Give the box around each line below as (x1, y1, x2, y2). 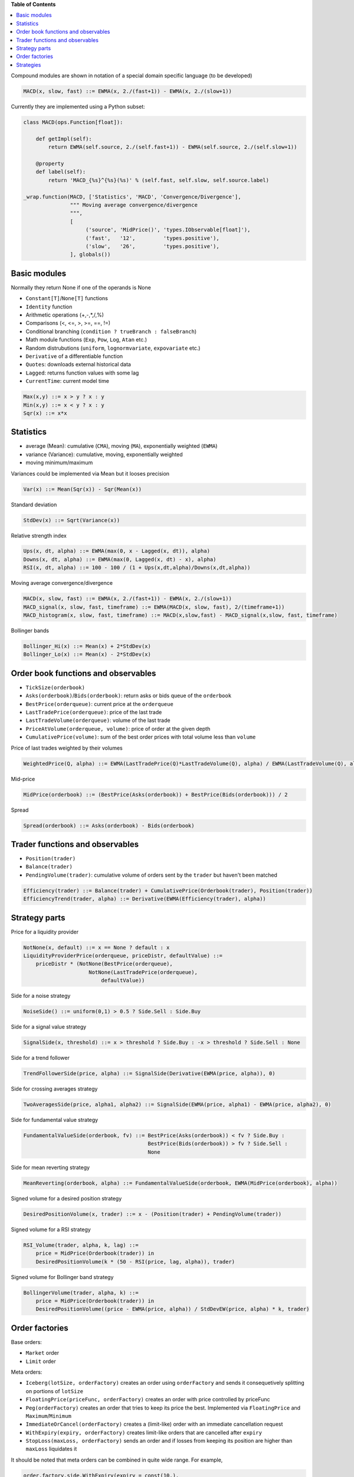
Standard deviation (11, 501, 57, 508)
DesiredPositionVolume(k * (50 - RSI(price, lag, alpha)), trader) (35, 1258, 235, 1265)
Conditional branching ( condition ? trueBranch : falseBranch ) (25, 328, 197, 335)
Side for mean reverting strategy (11, 1164, 90, 1171)
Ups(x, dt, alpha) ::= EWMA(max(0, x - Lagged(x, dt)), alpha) (23, 548, 211, 555)
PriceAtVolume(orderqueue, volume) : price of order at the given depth (25, 725, 211, 732)
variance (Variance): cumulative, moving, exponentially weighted (25, 451, 183, 458)
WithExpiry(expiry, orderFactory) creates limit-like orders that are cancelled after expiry (25, 1429, 263, 1436)
